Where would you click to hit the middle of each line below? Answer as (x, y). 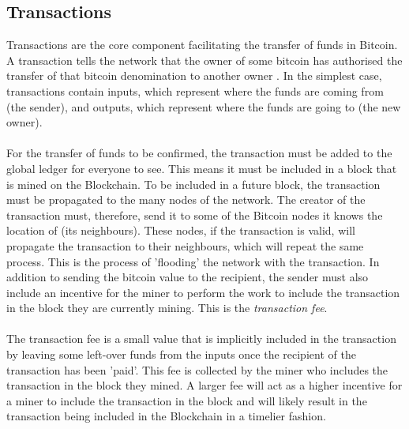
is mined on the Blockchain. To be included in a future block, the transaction (193, 184)
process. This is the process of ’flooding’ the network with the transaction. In (193, 261)
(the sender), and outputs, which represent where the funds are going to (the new (204, 106)
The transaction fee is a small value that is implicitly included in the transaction (201, 339)
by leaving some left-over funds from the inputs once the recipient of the (181, 354)
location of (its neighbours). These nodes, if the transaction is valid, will (181, 230)
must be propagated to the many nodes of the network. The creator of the (186, 199)
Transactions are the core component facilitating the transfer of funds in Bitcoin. (202, 45)
